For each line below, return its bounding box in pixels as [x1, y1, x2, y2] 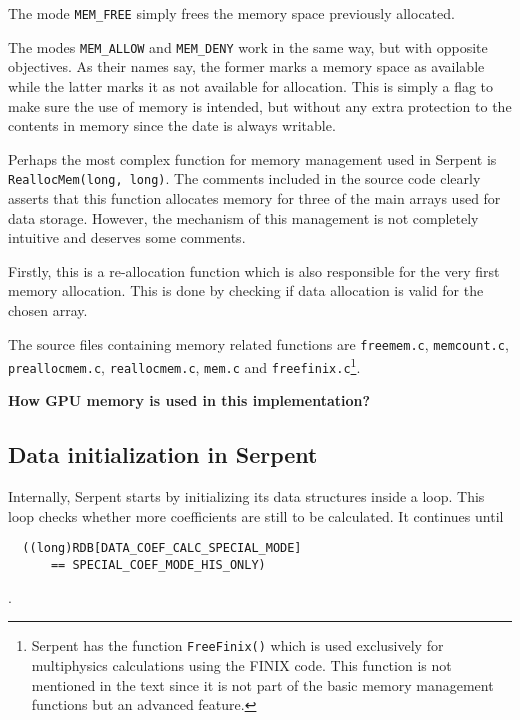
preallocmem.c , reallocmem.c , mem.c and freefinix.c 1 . [8, 354, 361, 377]
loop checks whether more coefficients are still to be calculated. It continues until [8, 505, 504, 526]
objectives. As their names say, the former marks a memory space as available [8, 56, 485, 77]
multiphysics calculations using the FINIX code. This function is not [31, 655, 452, 676]
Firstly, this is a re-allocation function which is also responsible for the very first [8, 260, 500, 281]
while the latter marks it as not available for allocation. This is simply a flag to [8, 75, 494, 96]
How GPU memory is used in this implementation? [8, 390, 371, 411]
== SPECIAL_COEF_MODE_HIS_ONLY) [50, 558, 266, 573]
